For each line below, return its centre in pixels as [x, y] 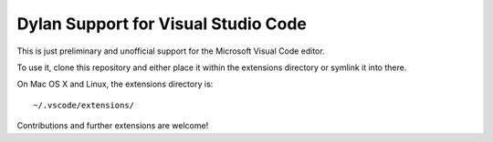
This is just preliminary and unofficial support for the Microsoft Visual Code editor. [171, 51]
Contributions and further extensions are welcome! [113, 126]
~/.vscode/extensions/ [84, 105]
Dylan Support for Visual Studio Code [162, 24]
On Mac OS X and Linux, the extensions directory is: [115, 84]
